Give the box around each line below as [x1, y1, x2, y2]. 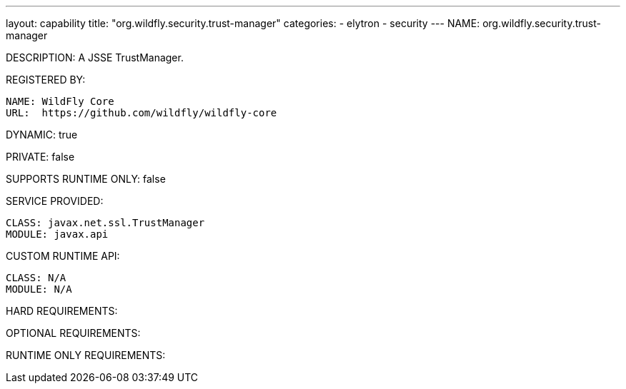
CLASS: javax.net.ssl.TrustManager [6, 217, 205, 228]
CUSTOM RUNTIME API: [6, 250, 120, 262]
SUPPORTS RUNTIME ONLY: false [6, 173, 166, 185]
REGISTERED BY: [6, 74, 86, 86]
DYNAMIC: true [6, 128, 78, 141]
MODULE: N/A [6, 283, 72, 295]
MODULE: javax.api [6, 228, 109, 240]
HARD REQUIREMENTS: [6, 305, 118, 317]
